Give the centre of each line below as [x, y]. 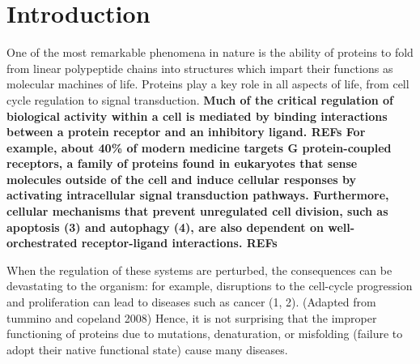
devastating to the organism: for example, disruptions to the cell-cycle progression [210, 286]
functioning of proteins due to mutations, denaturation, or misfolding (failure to [205, 334]
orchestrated [42, 243]
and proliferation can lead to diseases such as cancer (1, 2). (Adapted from [191, 302]
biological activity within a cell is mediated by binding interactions [197, 116]
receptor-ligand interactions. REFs [179, 243]
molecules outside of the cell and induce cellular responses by [182, 179]
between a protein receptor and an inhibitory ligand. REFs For [186, 132]
